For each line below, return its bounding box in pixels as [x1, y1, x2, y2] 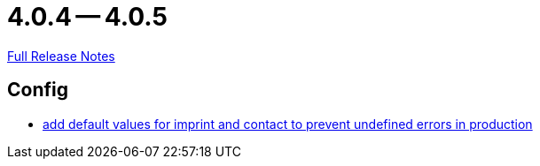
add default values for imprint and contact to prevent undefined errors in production [43, 116, 533, 132]
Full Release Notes [7, 48, 115, 64]
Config [7, 79, 68, 102]
